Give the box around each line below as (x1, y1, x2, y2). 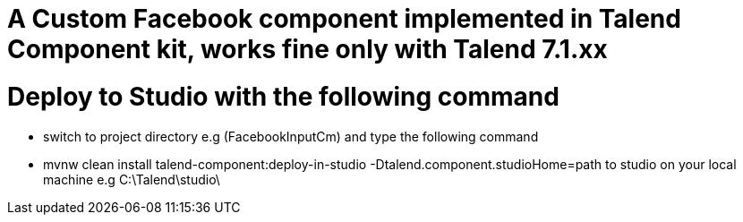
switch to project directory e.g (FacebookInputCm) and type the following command (43, 128, 539, 144)
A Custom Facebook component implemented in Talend (7, 4, 681, 34)
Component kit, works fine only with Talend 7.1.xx (7, 34, 608, 64)
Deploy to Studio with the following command (7, 81, 559, 112)
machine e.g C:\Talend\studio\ (43, 171, 220, 187)
